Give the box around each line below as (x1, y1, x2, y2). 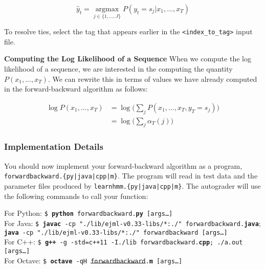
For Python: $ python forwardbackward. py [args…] (4, 208, 173, 218)
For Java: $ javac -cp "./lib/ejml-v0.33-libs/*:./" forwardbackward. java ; (4, 217, 261, 228)
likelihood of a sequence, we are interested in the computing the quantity (4, 63, 233, 74)
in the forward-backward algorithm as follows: (4, 83, 148, 94)
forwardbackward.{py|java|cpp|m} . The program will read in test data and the (4, 170, 258, 181)
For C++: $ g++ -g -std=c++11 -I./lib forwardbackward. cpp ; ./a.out (4, 236, 243, 247)
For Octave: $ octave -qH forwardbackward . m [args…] (4, 255, 183, 265)
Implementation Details (4, 140, 103, 153)
